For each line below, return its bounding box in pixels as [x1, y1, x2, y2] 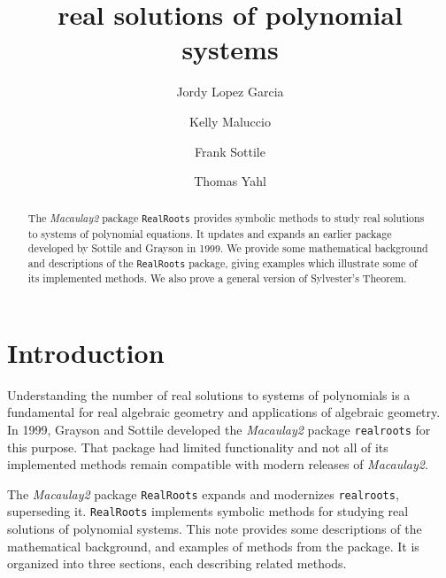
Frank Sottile [195, 142, 265, 160]
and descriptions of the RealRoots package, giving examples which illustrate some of [27, 255, 418, 270]
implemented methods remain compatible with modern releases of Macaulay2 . [7, 455, 428, 474]
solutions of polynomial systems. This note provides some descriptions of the [7, 520, 422, 538]
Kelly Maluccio [189, 112, 271, 130]
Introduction [7, 334, 165, 370]
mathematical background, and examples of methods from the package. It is [7, 536, 419, 555]
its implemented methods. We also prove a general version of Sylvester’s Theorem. [27, 271, 407, 286]
